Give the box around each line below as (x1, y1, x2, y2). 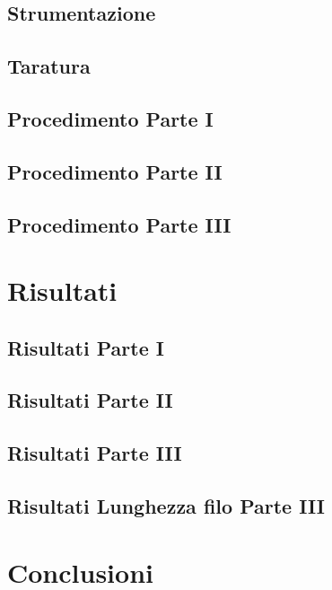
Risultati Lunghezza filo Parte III (7, 492, 325, 520)
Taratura (7, 52, 91, 80)
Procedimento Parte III (7, 210, 232, 238)
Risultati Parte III (7, 439, 182, 467)
